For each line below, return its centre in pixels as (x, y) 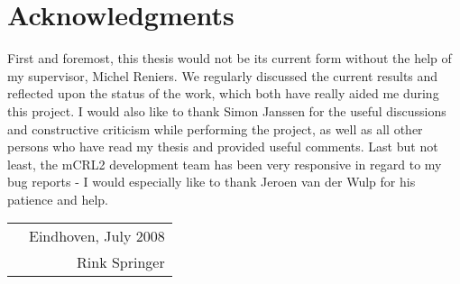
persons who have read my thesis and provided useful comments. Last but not (223, 147)
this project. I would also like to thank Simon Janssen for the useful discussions (227, 110)
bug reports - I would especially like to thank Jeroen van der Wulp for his (212, 182)
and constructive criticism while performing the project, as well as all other (215, 128)
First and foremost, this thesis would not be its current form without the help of (230, 58)
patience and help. (58, 199)
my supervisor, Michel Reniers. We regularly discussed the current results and (223, 75)
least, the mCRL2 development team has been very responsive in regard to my (225, 164)
